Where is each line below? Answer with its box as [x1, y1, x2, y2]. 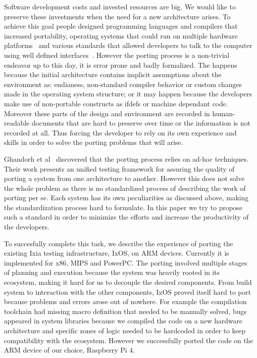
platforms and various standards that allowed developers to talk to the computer [4, 40, 253, 50]
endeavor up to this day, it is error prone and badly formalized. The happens [4, 59, 237, 70]
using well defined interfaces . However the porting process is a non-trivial [4, 49, 230, 60]
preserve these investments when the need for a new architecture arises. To [4, 11, 231, 21]
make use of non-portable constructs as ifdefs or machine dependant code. [4, 98, 228, 108]
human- [212, 108, 235, 118]
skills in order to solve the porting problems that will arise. [4, 137, 183, 147]
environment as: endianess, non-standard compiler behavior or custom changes [4, 79, 242, 89]
